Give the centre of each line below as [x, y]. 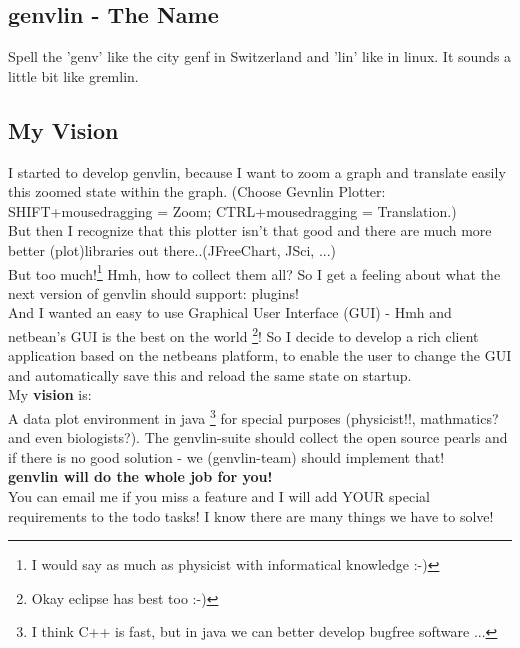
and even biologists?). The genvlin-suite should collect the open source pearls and [258, 437]
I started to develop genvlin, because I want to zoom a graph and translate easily [257, 171]
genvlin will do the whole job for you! [140, 476]
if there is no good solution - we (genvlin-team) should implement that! [226, 456]
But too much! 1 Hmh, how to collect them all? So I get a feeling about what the [254, 272]
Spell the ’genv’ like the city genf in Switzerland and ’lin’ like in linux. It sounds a [260, 56]
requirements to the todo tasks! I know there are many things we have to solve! [251, 515]
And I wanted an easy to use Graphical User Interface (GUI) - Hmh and [230, 312]
